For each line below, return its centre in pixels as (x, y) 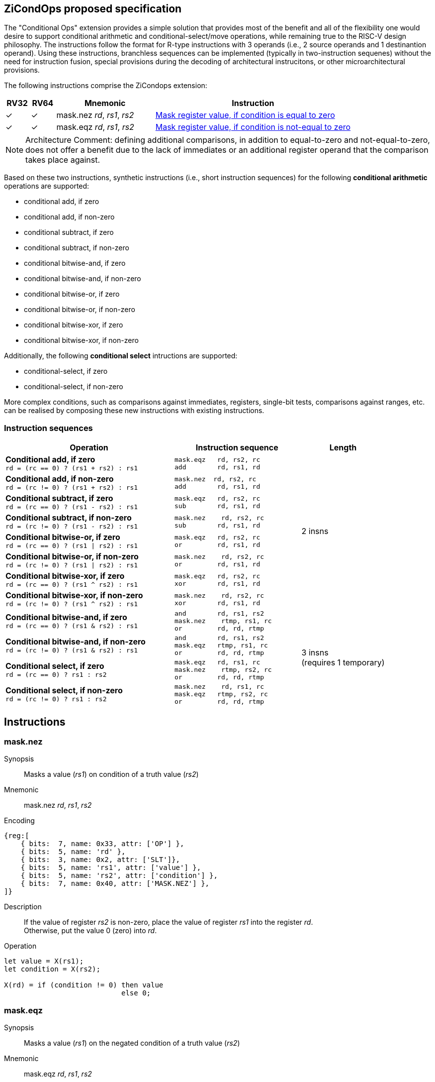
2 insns (315, 531)
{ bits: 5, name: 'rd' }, (73, 852)
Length (343, 448)
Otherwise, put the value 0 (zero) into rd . (90, 931)
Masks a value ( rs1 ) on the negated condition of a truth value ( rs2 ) (132, 1043)
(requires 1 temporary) (343, 663)
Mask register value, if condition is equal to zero (245, 115)
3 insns (315, 653)
